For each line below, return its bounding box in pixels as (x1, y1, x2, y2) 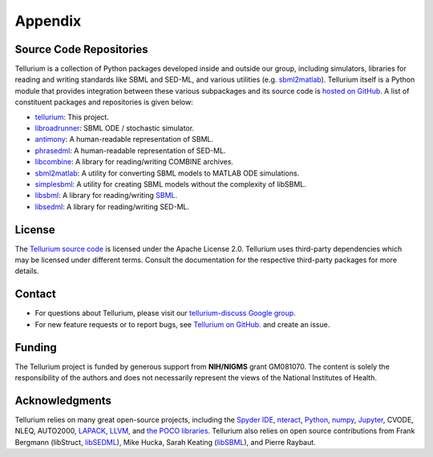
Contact (14, 287, 56, 301)
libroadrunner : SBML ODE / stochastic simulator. (34, 123, 195, 133)
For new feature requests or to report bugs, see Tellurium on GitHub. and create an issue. (34, 319, 330, 329)
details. (14, 266, 39, 276)
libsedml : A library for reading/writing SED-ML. (34, 201, 190, 212)
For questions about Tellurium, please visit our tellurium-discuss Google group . (34, 309, 296, 318)
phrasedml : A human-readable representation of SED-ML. (34, 145, 226, 156)
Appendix (14, 12, 82, 30)
